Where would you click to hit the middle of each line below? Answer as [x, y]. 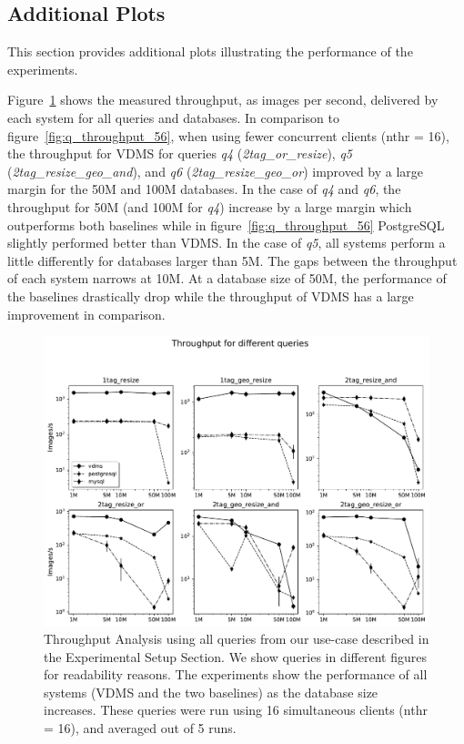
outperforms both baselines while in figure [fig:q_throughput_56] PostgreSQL [226, 224]
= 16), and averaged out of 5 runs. [140, 728]
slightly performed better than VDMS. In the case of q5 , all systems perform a [227, 243]
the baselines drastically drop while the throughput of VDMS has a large [211, 296]
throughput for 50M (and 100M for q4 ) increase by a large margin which [210, 206]
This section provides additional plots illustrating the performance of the [210, 51]
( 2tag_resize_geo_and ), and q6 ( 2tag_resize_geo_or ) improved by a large [216, 171]
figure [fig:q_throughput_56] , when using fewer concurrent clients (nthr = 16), [228, 135]
